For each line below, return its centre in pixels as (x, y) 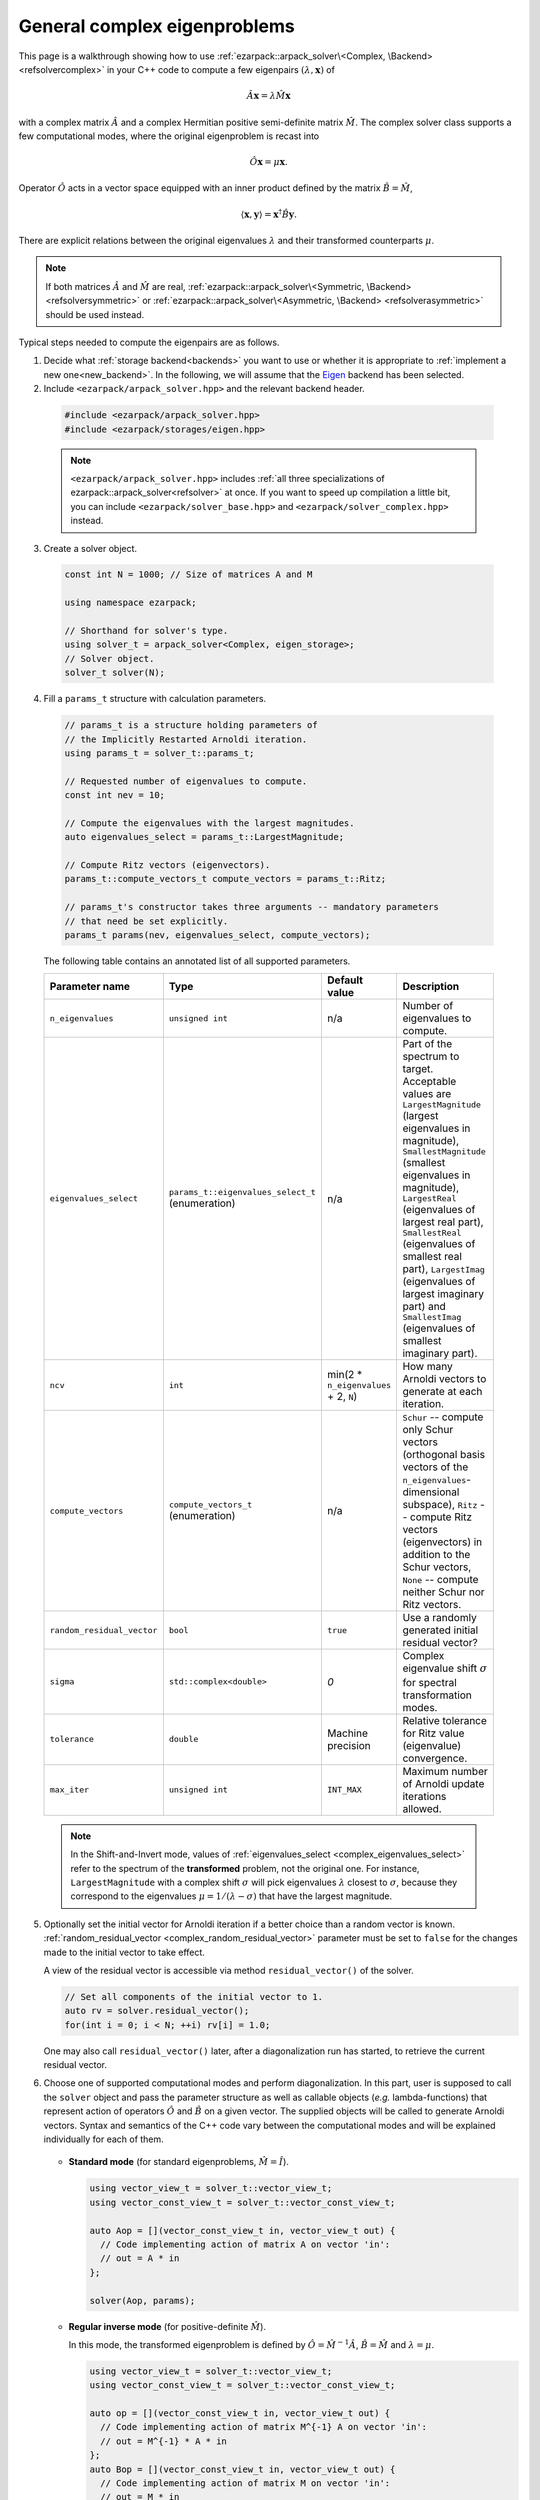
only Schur (428, 1430)
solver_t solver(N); (114, 673)
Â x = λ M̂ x (268, 96)
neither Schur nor (443, 1592)
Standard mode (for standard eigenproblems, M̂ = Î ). (179, 2162)
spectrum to (431, 1057)
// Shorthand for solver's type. (146, 631)
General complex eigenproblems (156, 26)
